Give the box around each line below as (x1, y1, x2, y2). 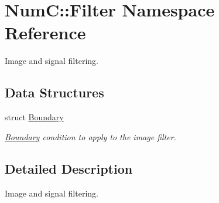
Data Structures (5, 83, 104, 101)
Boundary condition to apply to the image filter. (5, 130, 176, 143)
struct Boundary (5, 111, 64, 123)
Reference (5, 21, 86, 45)
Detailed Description (5, 159, 133, 177)
